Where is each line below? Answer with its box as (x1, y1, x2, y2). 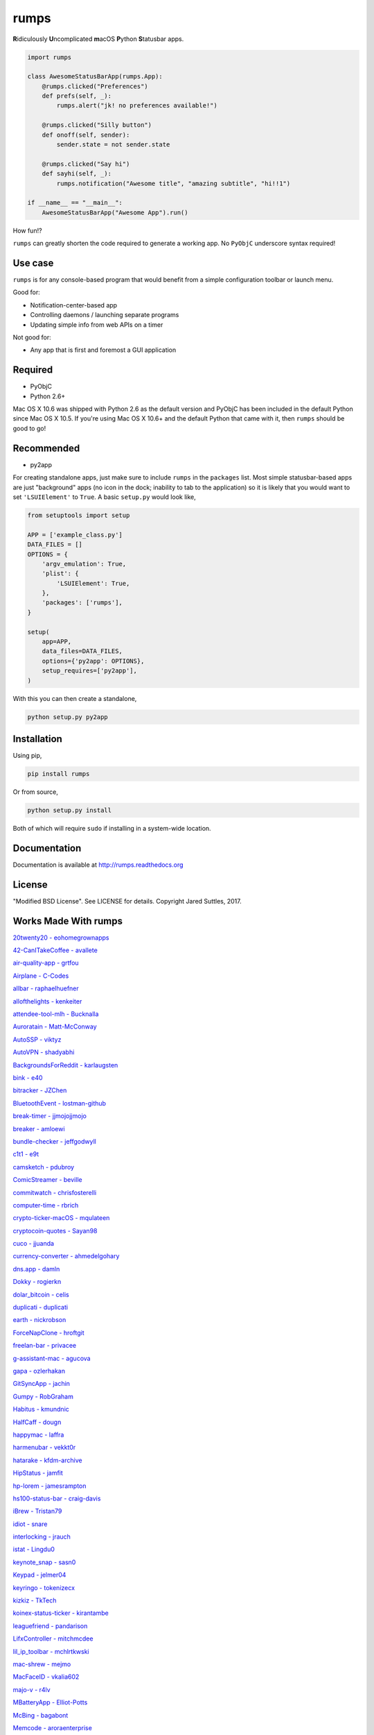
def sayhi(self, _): (42, 170, 112, 178)
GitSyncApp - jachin (12, 1380, 71, 1388)
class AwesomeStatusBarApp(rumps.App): (27, 73, 163, 81)
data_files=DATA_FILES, (42, 648, 123, 655)
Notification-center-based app (30, 301, 118, 309)
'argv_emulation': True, (42, 559, 127, 568)
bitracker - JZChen (12, 1086, 67, 1094)
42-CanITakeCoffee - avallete (12, 946, 98, 954)
